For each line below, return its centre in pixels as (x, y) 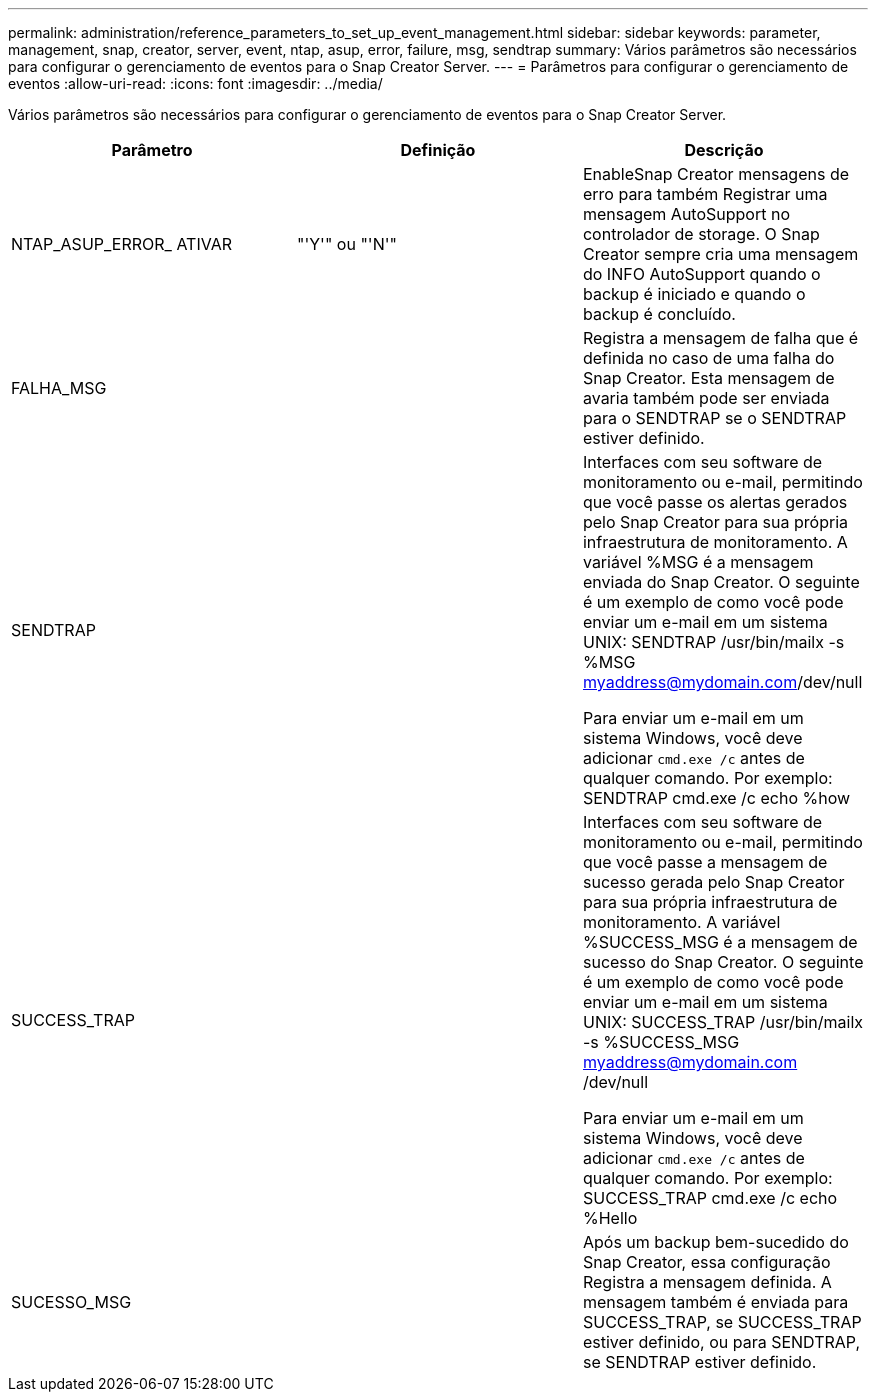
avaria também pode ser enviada (706, 398)
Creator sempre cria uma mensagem (720, 254)
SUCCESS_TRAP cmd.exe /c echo (710, 1198)
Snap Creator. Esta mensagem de (708, 378)
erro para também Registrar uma (705, 194)
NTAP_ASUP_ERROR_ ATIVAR (121, 244)
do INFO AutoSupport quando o (701, 274)
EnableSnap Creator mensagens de (716, 174)
